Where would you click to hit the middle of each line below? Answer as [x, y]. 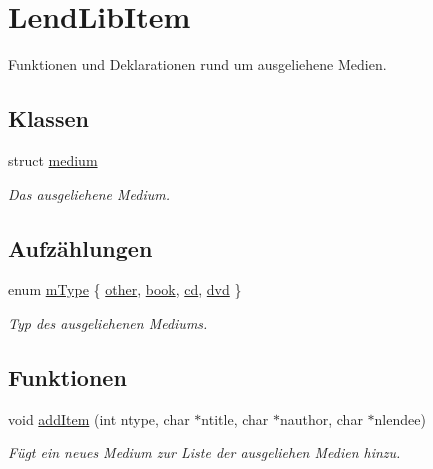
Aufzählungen [80, 247]
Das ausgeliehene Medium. [89, 193]
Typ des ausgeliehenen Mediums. [108, 322]
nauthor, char [321, 418]
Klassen [48, 118]
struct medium [53, 159]
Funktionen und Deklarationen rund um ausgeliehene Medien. [197, 64]
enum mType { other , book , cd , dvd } [125, 289]
